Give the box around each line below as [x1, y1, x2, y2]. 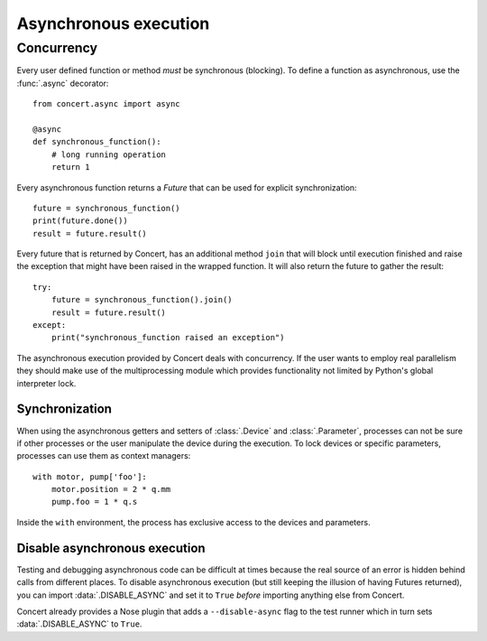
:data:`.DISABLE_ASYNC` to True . [16, 618, 142, 629]
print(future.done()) [32, 216, 128, 226]
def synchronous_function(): [32, 136, 161, 147]
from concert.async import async [32, 99, 180, 109]
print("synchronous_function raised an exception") [51, 332, 285, 343]
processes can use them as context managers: [16, 451, 191, 461]
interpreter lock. [16, 377, 77, 388]
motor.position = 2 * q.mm [51, 484, 171, 495]
